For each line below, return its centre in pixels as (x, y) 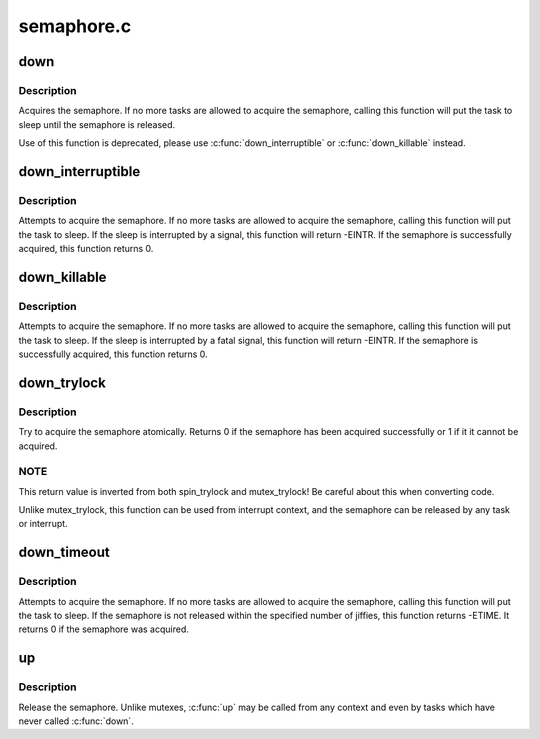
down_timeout (64, 552)
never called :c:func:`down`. (76, 721)
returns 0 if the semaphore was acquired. (103, 629)
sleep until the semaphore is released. (97, 124)
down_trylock (62, 382)
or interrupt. (43, 524)
